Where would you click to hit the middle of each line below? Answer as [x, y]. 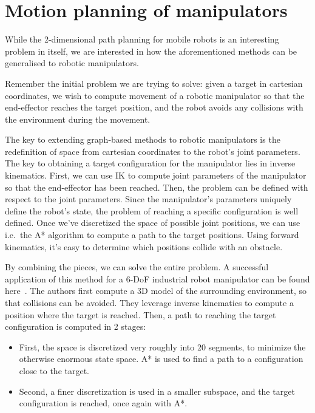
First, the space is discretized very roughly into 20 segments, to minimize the [162, 346]
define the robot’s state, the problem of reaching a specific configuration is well [152, 210]
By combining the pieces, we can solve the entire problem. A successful [137, 267]
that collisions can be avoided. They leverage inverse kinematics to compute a [149, 302]
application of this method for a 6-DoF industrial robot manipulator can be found [157, 278]
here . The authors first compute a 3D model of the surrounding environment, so [156, 291]
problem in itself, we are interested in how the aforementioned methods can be [151, 51]
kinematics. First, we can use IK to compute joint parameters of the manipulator [156, 175]
